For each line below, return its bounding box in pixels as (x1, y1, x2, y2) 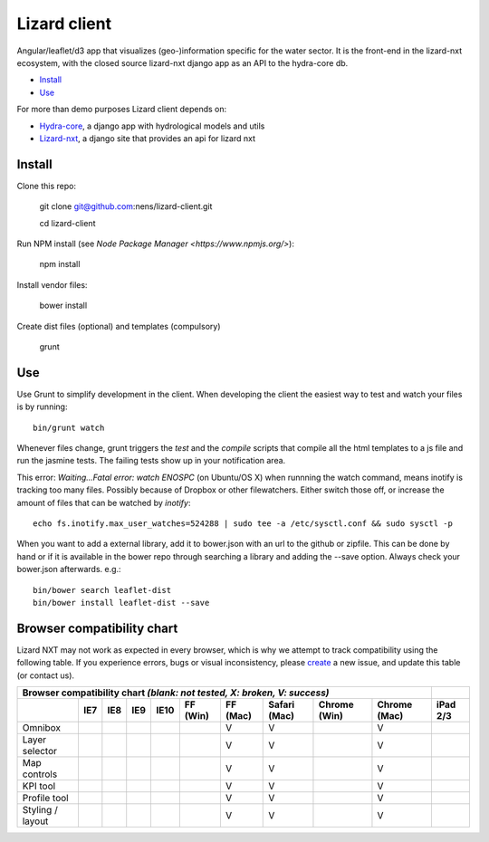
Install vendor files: (16, 279, 88, 290)
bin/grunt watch (33, 422, 105, 433)
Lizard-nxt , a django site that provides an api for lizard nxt (39, 132, 256, 144)
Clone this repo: (16, 180, 77, 191)
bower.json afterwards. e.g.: (16, 564, 121, 575)
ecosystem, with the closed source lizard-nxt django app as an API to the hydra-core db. (16, 57, 349, 68)
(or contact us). (16, 670, 75, 681)
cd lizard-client (39, 217, 96, 228)
